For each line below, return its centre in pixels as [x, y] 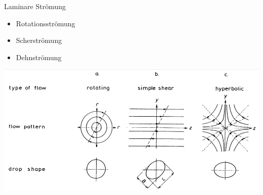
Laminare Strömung [35, 6]
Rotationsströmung [46, 23]
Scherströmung [39, 40]
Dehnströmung [39, 57]
